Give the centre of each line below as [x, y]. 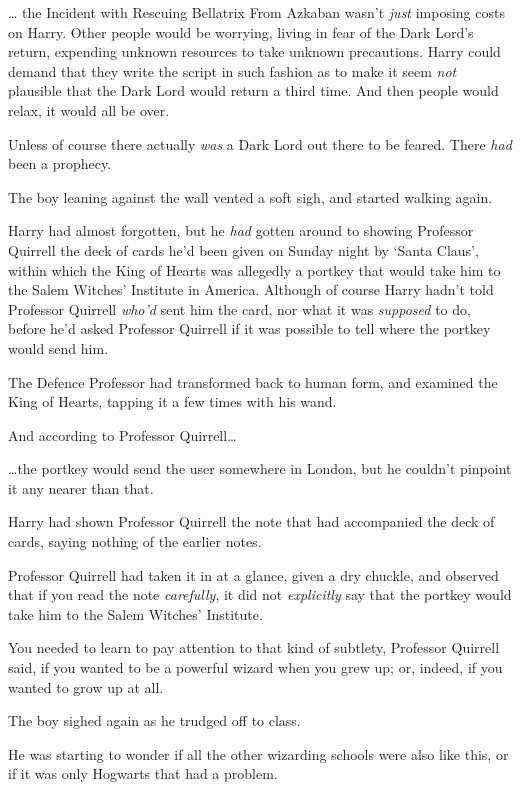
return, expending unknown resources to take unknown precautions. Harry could [254, 51]
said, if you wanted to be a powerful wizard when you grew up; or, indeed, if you [255, 667]
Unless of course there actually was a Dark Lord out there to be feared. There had [260, 143]
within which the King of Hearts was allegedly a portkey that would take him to [254, 269]
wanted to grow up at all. [86, 686]
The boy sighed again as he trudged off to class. [154, 720]
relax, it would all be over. [89, 109]
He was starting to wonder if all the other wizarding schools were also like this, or [258, 753]
